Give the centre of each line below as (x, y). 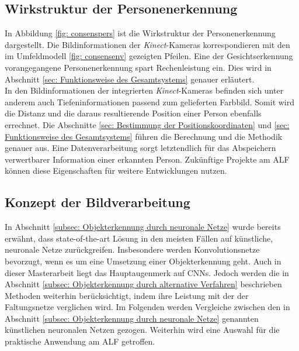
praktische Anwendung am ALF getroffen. (80, 341)
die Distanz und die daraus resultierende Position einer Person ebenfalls (133, 113)
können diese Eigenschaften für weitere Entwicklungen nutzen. (116, 171)
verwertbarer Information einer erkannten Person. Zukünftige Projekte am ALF (147, 159)
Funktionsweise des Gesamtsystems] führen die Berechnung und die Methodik (144, 136)
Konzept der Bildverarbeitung (98, 202)
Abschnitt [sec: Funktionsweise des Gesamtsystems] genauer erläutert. (130, 79)
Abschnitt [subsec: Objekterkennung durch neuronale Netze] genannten (132, 318)
